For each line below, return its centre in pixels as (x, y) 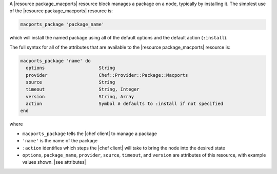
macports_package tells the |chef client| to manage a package (90, 134)
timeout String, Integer (83, 89)
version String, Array (80, 96)
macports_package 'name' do (55, 61)
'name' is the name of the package (60, 141)
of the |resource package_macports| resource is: (61, 11)
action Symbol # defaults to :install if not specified (124, 104)
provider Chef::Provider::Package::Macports (107, 75)
